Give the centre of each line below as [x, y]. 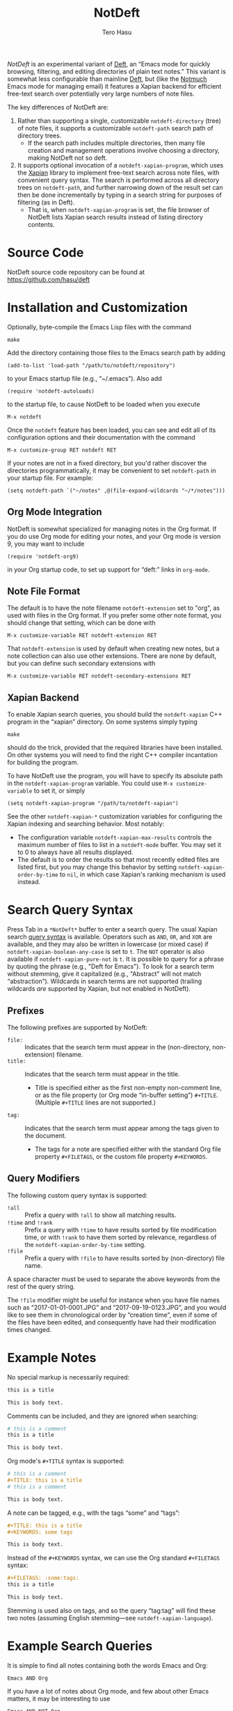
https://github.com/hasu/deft [49, 279]
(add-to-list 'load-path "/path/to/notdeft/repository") [91, 365]
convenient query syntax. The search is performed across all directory [118, 180]
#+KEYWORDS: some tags [40, 1532]
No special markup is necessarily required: [69, 1377]
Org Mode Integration [55, 512]
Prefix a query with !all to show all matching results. [101, 1215]
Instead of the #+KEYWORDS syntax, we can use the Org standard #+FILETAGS [114, 1558]
